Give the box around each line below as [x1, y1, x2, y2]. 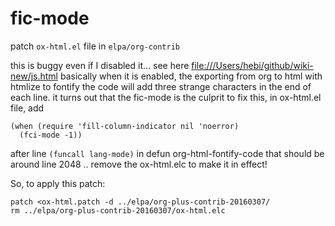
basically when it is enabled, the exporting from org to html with [59, 70, 323, 82]
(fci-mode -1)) [19, 130, 83, 140]
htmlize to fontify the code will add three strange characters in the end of [10, 80, 312, 92]
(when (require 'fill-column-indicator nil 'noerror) [10, 121, 240, 131]
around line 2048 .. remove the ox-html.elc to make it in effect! [10, 158, 268, 170]
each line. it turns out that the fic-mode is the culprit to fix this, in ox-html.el [10, 91, 322, 103]
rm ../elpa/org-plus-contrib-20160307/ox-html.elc [10, 205, 226, 216]
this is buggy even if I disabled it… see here [10, 59, 190, 71]
